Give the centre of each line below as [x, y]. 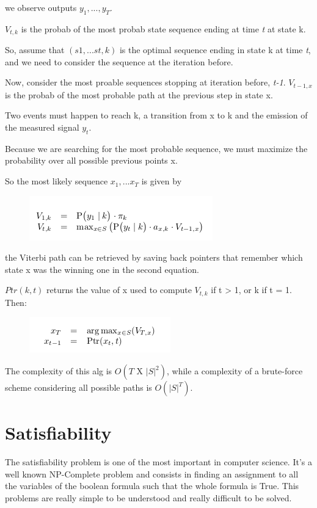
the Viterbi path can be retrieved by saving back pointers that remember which [154, 257]
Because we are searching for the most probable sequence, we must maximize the [156, 148]
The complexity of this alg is [59, 371]
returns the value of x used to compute [119, 290]
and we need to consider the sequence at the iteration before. [119, 61]
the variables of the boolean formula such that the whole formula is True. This [152, 486]
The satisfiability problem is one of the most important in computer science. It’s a [158, 462]
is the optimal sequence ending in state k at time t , [215, 50]
